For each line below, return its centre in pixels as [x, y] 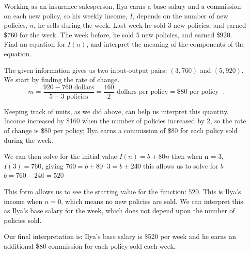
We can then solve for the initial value [61, 156]
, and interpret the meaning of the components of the [165, 44]
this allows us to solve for [181, 165]
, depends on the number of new [180, 15]
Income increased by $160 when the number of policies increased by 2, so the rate [125, 121]
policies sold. [23, 220]
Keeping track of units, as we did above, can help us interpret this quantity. [117, 111]
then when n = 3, [198, 156]
